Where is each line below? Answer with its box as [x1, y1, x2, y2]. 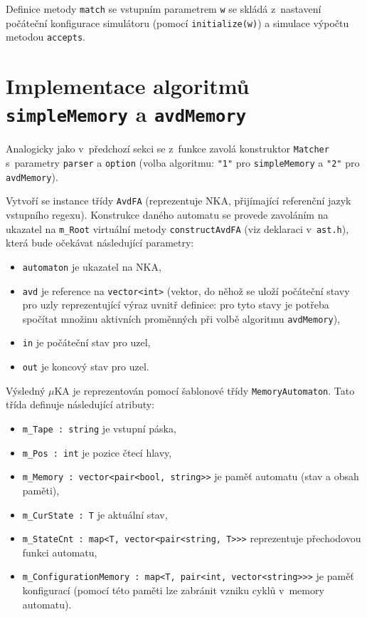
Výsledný [6, 383, 46, 398]
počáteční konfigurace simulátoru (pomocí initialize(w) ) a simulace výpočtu [6, 15, 349, 30]
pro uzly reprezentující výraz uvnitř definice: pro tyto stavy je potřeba [22, 297, 329, 312]
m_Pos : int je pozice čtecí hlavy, [22, 445, 172, 460]
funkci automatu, [22, 544, 97, 559]
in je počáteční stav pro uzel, [22, 335, 151, 350]
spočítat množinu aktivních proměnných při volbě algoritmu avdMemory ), [22, 311, 340, 326]
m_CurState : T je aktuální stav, [22, 507, 168, 522]
